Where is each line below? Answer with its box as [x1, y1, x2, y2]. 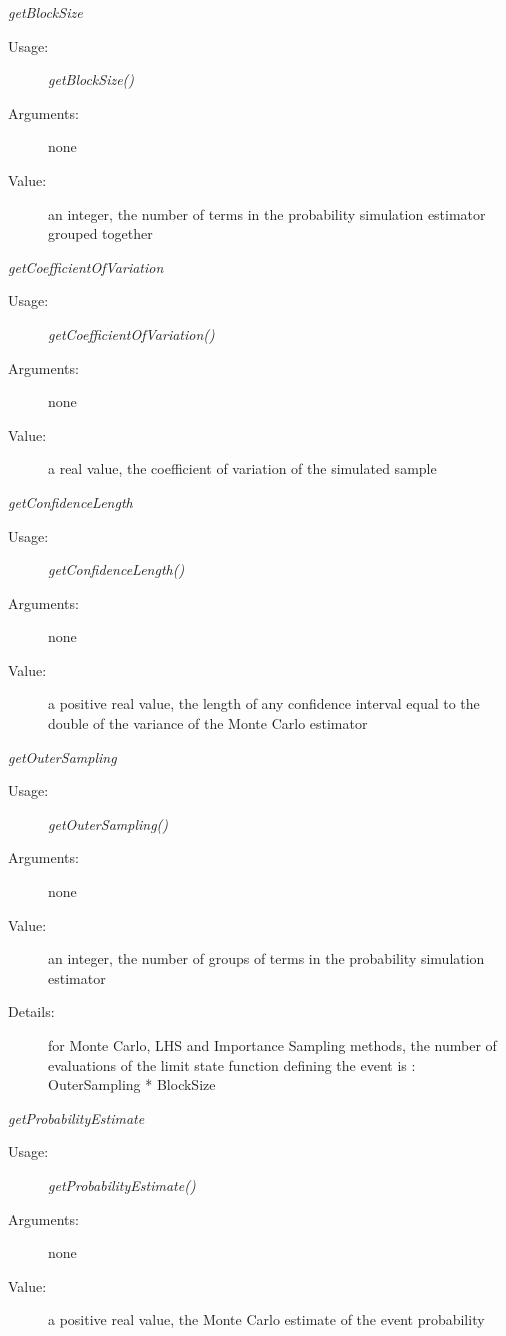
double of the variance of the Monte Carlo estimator [48, 713, 368, 734]
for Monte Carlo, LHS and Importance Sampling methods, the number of [48, 1035, 497, 1055]
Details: [8, 1001, 55, 1022]
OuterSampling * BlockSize [48, 1074, 216, 1095]
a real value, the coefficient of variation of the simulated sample [48, 458, 437, 479]
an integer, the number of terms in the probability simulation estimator [48, 203, 486, 224]
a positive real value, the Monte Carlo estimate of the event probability [48, 1309, 485, 1330]
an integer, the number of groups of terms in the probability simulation [48, 948, 485, 969]
